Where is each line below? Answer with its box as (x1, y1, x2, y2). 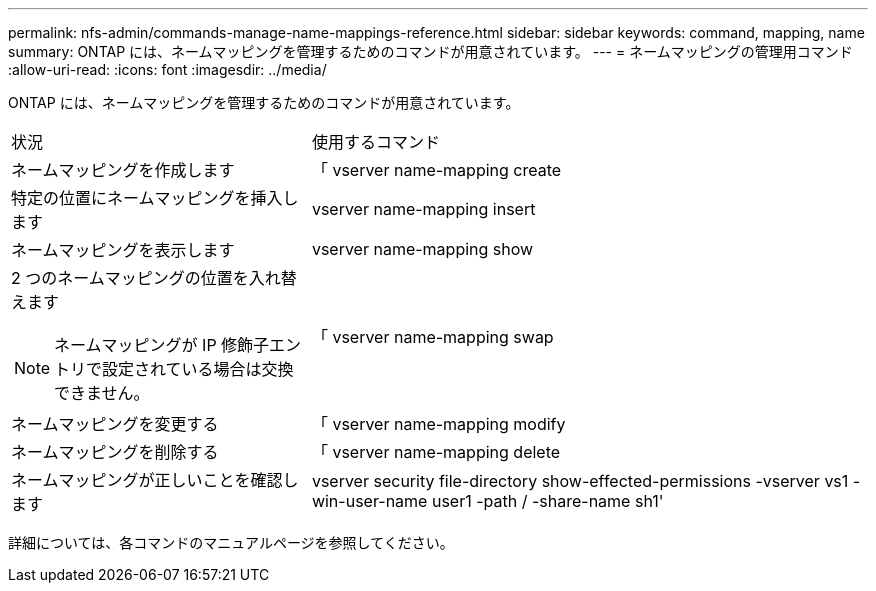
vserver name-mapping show (311, 239, 534, 259)
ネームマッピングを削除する (11, 442, 219, 462)
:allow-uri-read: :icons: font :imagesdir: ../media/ (8, 61, 327, 78)
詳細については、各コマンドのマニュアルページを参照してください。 (8, 534, 454, 551)
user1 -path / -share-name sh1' (431, 491, 664, 511)
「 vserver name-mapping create (311, 160, 562, 180)
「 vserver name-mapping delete (311, 442, 561, 462)
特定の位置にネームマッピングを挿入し (11, 188, 299, 208)
